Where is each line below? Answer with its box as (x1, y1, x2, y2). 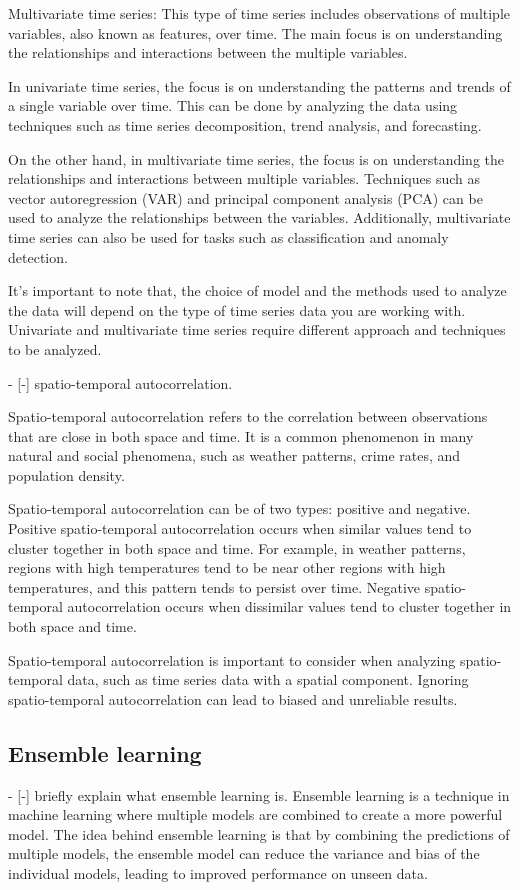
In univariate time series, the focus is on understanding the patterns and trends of (8, 75, 511, 96)
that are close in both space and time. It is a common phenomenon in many (8, 425, 474, 446)
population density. (8, 464, 125, 485)
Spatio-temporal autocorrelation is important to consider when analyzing (8, 649, 456, 670)
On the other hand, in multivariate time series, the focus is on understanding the (8, 148, 505, 169)
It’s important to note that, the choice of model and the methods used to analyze (8, 280, 507, 301)
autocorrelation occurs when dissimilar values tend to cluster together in (67, 596, 512, 617)
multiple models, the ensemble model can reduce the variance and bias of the (8, 843, 480, 864)
